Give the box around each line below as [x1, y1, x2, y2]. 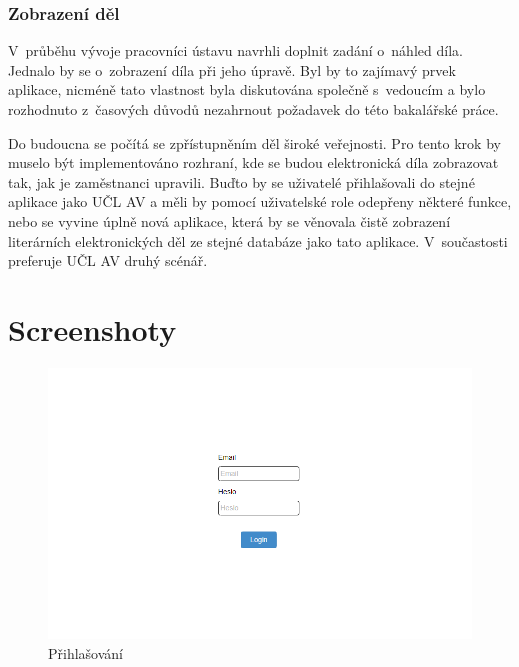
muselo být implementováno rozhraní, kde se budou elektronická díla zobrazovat [8, 152, 499, 173]
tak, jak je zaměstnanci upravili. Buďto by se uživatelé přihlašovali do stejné [8, 171, 475, 192]
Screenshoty [8, 308, 177, 349]
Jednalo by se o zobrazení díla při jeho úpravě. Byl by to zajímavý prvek [8, 59, 456, 80]
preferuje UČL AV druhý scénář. [8, 250, 208, 271]
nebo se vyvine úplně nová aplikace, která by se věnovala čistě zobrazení [8, 210, 451, 231]
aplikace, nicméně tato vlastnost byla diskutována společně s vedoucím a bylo [8, 79, 486, 100]
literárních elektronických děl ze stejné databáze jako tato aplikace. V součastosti [8, 230, 508, 251]
